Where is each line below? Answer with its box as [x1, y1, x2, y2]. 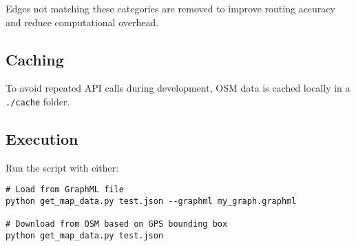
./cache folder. [6, 94, 70, 108]
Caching [6, 48, 64, 70]
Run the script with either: [6, 160, 119, 174]
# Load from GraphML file [6, 185, 124, 195]
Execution [6, 128, 78, 150]
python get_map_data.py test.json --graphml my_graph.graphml [6, 196, 297, 207]
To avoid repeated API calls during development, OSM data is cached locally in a [6, 81, 350, 95]
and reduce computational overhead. [6, 14, 159, 29]
